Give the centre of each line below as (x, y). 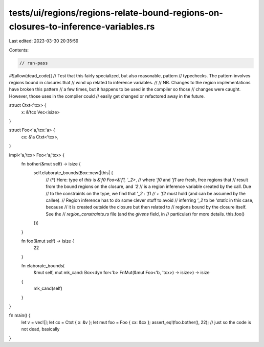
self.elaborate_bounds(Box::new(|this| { (73, 173)
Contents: (19, 50)
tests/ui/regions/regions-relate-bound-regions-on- (116, 13)
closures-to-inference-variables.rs (82, 26)
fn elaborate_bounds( (43, 266)
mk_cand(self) (48, 288)
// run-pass (34, 63)
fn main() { (20, 315)
